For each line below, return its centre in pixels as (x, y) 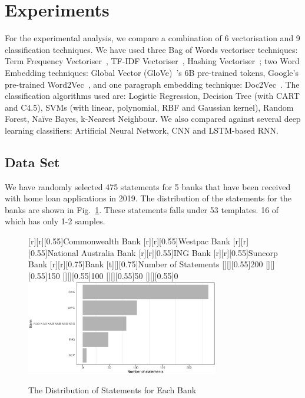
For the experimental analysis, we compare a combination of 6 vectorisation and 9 (152, 38)
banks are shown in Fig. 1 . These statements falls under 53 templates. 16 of (142, 209)
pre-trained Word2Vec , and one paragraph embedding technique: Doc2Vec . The (152, 84)
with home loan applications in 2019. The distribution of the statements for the (148, 198)
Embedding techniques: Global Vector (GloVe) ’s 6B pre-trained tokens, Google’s (152, 72)
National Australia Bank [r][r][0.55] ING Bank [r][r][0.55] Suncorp (163, 252)
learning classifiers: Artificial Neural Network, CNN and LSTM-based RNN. (142, 130)
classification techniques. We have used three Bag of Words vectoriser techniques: (151, 49)
